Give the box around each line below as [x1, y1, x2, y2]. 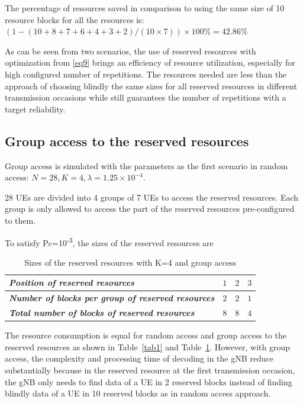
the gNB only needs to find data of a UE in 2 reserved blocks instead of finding [5, 375, 292, 388]
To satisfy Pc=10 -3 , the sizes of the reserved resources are [5, 234, 214, 249]
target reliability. [5, 102, 66, 115]
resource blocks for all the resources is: [5, 13, 144, 25]
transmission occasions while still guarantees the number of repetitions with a [5, 91, 286, 104]
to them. [5, 214, 36, 226]
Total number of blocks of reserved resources [9, 307, 195, 319]
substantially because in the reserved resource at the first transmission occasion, [5, 363, 295, 376]
